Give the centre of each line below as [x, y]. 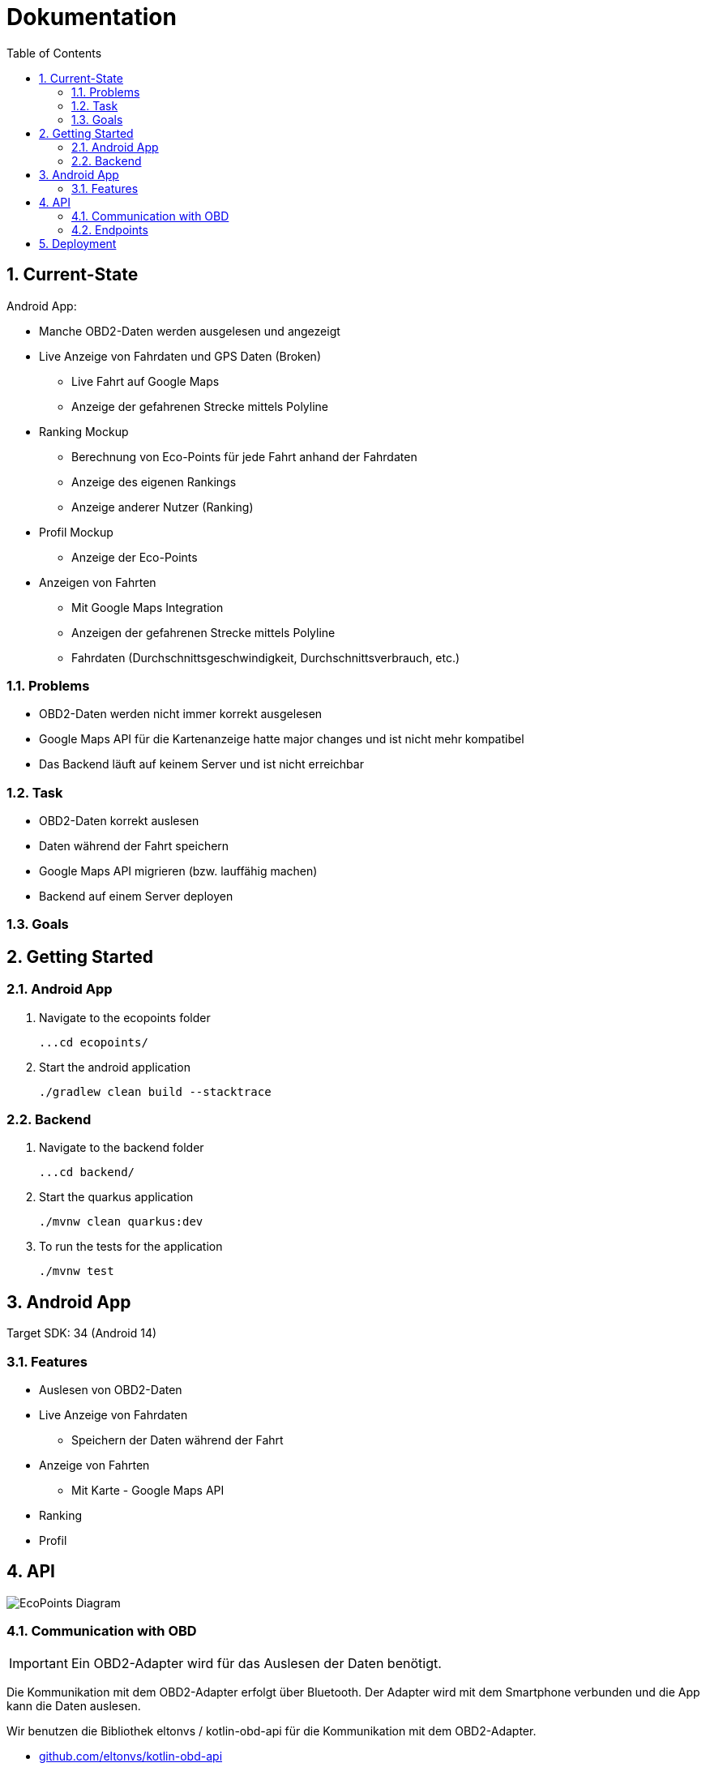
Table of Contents [54, 53]
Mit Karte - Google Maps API [148, 1491]
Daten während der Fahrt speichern [134, 846]
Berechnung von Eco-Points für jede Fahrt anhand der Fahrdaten [244, 456]
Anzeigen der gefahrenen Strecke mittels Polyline [203, 632]
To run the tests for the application [131, 1247]
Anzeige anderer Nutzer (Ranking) [163, 507]
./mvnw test [77, 1271]
